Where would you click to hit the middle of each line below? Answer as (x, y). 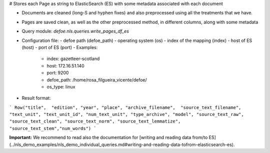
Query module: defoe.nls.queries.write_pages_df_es (75, 31)
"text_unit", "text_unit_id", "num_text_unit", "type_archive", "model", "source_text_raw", (127, 114)
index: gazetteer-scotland (73, 59)
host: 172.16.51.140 (65, 65)
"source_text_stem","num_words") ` (53, 128)
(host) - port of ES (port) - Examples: (60, 47)
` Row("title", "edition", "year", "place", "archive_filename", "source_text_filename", (125, 107)
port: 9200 (58, 73)
